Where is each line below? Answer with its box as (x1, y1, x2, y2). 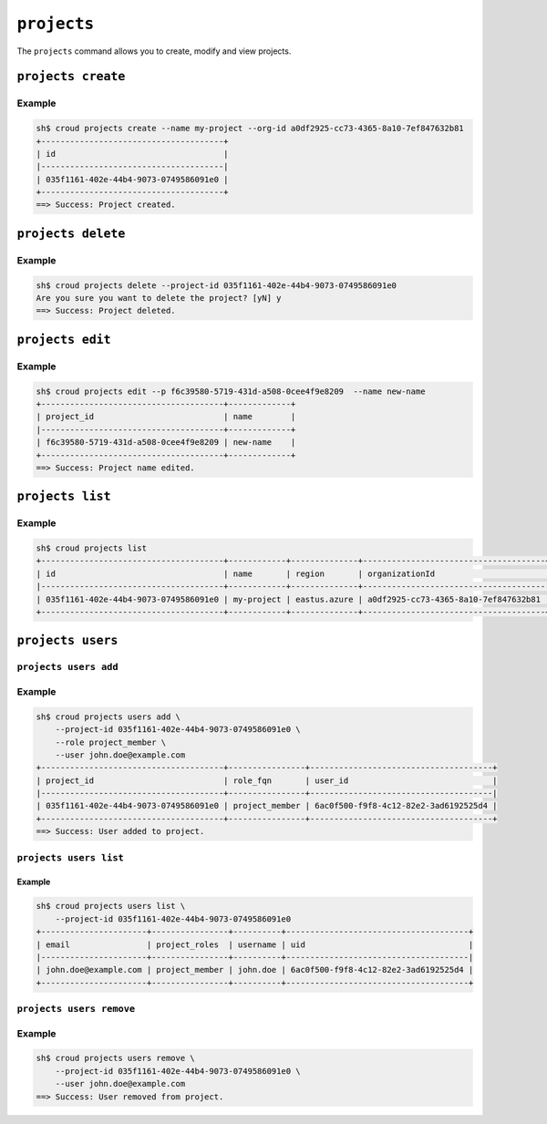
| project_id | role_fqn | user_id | (36, 775, 498, 786)
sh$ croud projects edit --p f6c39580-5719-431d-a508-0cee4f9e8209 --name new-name (36, 386, 426, 397)
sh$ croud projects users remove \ (36, 1053, 195, 1064)
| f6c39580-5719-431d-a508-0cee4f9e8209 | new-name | (36, 438, 296, 448)
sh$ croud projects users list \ (36, 901, 186, 912)
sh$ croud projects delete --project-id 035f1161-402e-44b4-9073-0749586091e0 (36, 280, 397, 291)
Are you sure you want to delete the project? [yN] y (36, 293, 282, 303)
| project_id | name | (36, 411, 296, 422)
